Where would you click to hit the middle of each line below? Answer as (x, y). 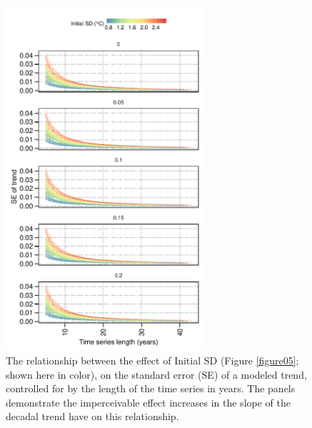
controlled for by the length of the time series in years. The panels (151, 388)
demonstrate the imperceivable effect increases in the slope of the (148, 402)
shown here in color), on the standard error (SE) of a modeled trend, (156, 374)
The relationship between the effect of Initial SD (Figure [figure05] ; (152, 360)
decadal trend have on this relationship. (92, 416)
